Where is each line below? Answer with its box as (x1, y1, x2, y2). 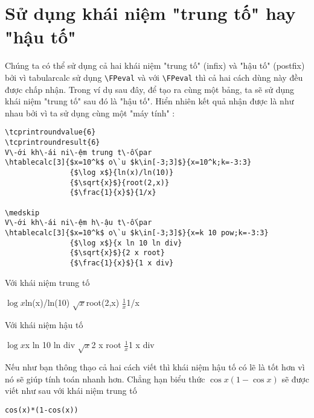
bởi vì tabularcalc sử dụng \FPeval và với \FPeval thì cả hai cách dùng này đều (5, 71, 303, 83)
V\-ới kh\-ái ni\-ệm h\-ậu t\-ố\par (5, 218, 152, 227)
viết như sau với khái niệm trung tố (5, 384, 137, 397)
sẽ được (281, 372, 309, 385)
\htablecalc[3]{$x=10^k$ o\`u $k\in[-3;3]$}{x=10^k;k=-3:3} (5, 158, 252, 167)
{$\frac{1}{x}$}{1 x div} (69, 258, 174, 267)
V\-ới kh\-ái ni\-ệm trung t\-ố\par (5, 148, 152, 157)
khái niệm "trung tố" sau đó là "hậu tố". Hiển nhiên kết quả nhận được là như (5, 95, 294, 107)
